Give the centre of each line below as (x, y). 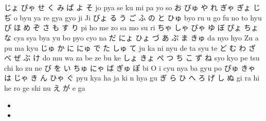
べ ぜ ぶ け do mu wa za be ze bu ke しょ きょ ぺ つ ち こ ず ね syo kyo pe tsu (132, 58)
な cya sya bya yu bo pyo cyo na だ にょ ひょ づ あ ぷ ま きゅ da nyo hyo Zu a (131, 37)
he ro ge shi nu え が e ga (45, 87)
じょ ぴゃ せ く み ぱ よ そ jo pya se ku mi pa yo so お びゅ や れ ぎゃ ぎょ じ (132, 7)
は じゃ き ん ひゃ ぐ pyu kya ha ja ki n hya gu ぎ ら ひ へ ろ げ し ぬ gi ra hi (132, 78)
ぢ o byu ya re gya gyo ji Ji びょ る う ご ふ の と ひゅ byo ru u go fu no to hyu (133, 17)
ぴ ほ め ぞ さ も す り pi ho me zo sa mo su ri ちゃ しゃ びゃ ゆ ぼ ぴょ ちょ (131, 27)
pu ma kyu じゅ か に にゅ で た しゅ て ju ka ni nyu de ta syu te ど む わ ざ (130, 47)
